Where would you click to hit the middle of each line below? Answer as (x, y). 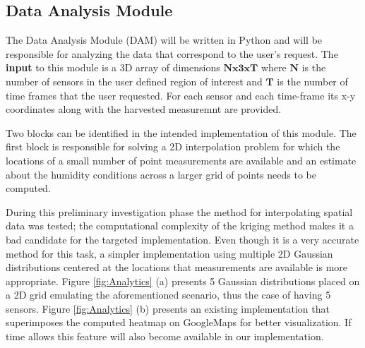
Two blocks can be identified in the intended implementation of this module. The (181, 132)
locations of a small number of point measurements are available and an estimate (181, 160)
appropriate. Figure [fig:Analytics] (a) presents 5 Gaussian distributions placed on (183, 281)
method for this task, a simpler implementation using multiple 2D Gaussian (169, 253)
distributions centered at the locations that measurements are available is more (177, 267)
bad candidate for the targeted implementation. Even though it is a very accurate (182, 239)
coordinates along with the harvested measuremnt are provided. (144, 109)
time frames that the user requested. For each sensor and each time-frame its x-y (181, 95)
